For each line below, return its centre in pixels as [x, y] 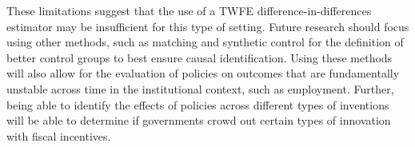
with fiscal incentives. [59, 135]
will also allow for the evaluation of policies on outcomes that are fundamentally [203, 73]
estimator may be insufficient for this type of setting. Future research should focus [208, 26]
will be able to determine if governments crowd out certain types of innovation [199, 120]
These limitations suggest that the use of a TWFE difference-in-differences [189, 10]
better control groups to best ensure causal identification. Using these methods [200, 57]
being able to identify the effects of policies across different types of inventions [198, 104]
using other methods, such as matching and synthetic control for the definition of [205, 42]
